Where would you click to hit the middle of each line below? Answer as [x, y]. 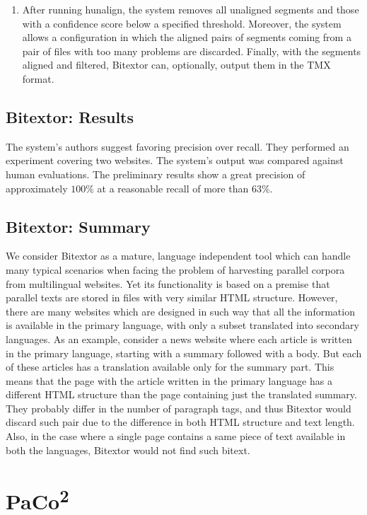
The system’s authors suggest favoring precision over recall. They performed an [177, 146]
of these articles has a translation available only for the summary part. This [170, 367]
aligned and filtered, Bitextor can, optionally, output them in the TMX [176, 65]
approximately [37, 188]
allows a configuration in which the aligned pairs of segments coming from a [187, 37]
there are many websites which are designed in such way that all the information [180, 311]
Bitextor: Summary [78, 226]
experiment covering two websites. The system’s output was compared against [175, 160]
